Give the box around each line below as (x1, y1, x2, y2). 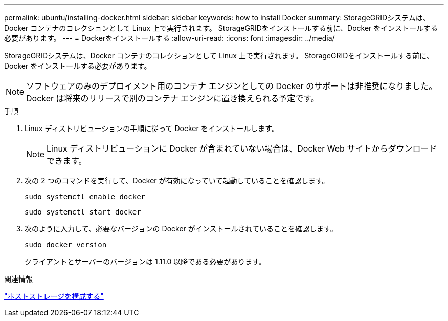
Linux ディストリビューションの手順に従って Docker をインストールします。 (25, 124, 279, 133)
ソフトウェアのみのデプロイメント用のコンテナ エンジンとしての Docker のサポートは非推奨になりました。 (26, 81, 437, 91)
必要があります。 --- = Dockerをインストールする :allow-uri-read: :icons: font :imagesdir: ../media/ (4, 34, 335, 42)
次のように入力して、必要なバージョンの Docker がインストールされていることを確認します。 (25, 224, 338, 233)
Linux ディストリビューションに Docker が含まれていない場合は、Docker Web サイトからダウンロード (47, 143, 437, 154)
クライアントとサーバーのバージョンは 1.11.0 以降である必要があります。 (25, 257, 266, 266)
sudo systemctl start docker (25, 208, 141, 216)
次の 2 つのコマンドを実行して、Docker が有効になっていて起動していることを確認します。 (25, 176, 329, 185)
